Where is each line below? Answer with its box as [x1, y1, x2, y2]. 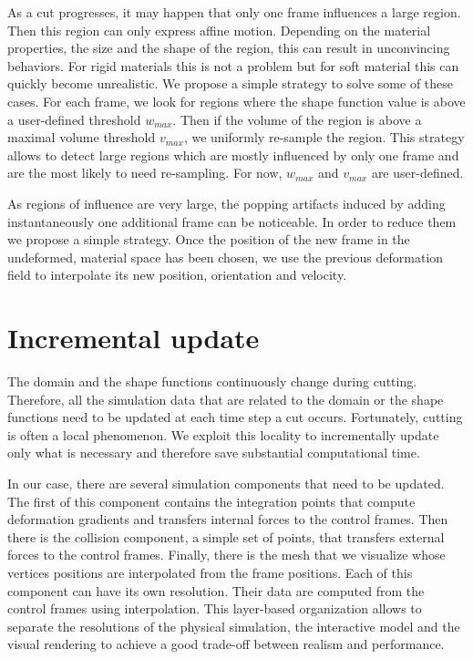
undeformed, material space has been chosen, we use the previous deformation [7, 247, 444, 266]
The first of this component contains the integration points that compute [7, 491, 416, 510]
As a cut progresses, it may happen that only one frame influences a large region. [7, 3, 461, 21]
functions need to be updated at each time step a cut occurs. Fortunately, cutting [7, 407, 463, 427]
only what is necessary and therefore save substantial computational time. [7, 443, 420, 462]
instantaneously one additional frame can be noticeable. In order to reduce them [7, 211, 457, 231]
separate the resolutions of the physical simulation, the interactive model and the [7, 616, 460, 635]
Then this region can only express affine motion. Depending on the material [7, 20, 431, 39]
